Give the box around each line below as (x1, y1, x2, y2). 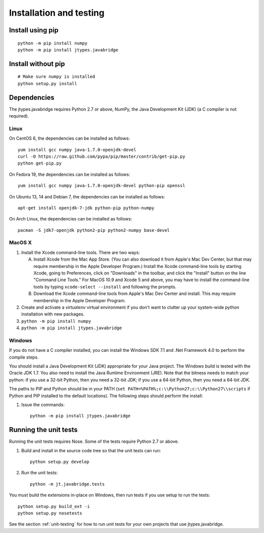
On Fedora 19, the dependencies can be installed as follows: (9, 171, 131, 177)
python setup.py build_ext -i (18, 504, 90, 509)
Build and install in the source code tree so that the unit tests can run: (21, 447, 161, 453)
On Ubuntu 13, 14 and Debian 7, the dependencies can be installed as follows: (9, 194, 165, 199)
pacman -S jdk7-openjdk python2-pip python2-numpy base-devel (18, 227, 170, 233)
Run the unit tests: (21, 470, 58, 476)
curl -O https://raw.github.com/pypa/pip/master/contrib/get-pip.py (18, 153, 185, 159)
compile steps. (9, 354, 39, 360)
